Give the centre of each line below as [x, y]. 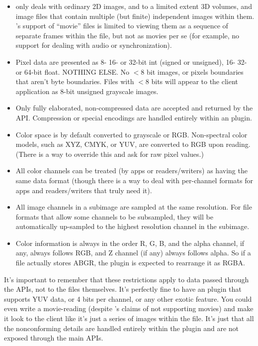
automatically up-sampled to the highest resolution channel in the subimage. [132, 226]
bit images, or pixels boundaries [195, 71]
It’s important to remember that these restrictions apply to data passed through [127, 279]
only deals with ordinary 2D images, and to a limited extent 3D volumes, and [134, 6]
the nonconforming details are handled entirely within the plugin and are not [122, 328]
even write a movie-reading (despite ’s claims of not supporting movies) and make [129, 308]
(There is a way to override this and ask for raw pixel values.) [110, 154]
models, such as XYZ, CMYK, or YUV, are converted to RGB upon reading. [133, 144]
